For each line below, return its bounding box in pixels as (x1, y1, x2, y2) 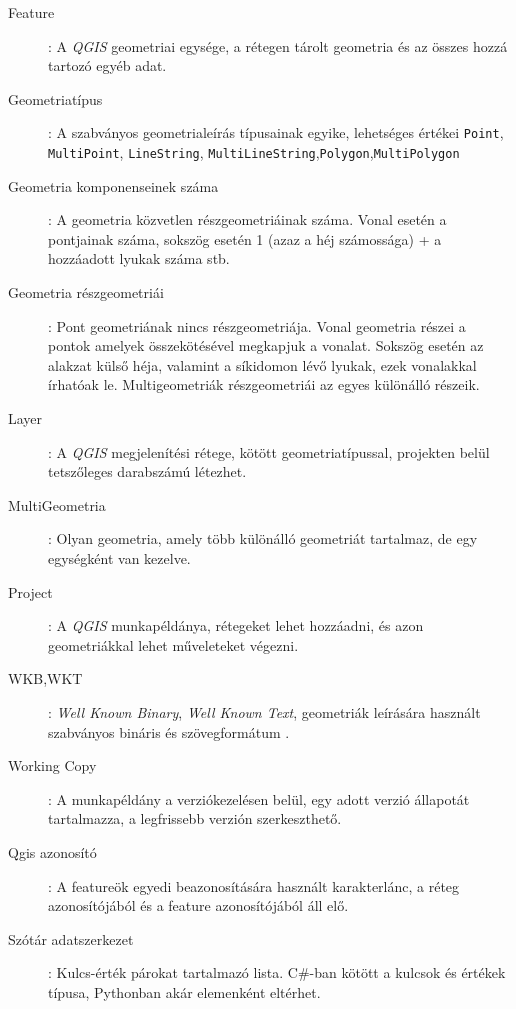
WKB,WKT (8, 668, 83, 689)
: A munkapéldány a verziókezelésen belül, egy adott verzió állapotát (48, 788, 470, 809)
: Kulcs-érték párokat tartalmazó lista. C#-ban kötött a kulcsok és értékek (48, 962, 506, 983)
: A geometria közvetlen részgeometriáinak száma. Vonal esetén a (48, 209, 447, 230)
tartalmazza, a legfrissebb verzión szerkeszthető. (48, 808, 342, 829)
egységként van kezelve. (48, 548, 191, 568)
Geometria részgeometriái (8, 282, 164, 303)
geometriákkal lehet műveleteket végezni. (48, 634, 299, 655)
